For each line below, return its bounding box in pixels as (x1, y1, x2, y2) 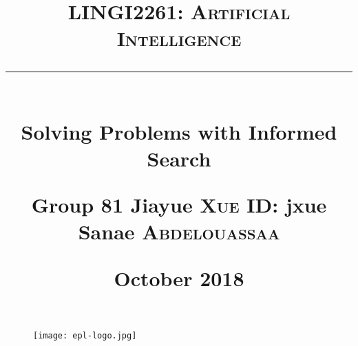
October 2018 (114, 263, 244, 292)
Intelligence (116, 24, 242, 52)
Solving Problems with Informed (21, 117, 337, 145)
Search (147, 144, 211, 172)
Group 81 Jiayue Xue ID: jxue (31, 191, 327, 219)
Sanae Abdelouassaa (78, 217, 280, 246)
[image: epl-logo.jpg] (33, 330, 137, 340)
